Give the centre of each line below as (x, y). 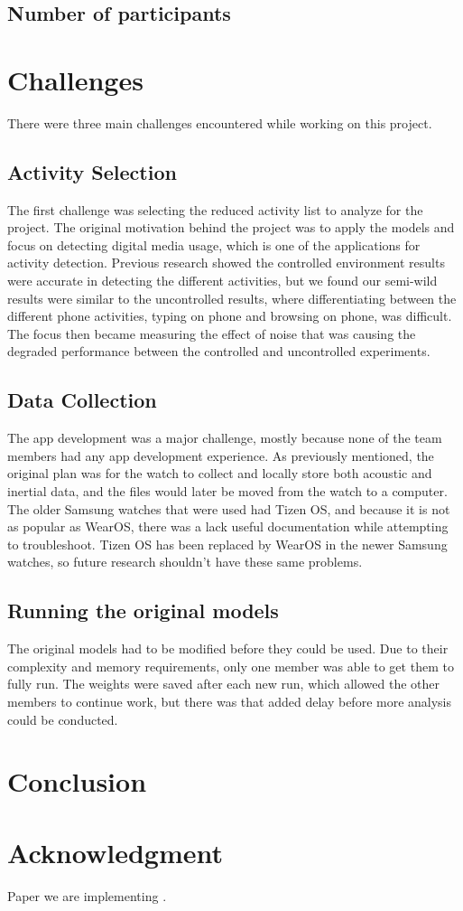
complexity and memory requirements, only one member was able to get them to (231, 666)
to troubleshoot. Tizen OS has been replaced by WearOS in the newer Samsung (227, 544)
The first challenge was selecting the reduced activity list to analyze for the (215, 209)
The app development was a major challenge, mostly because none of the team (225, 438)
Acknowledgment (115, 852)
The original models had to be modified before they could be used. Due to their (228, 648)
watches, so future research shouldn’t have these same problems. (185, 562)
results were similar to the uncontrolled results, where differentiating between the (232, 298)
